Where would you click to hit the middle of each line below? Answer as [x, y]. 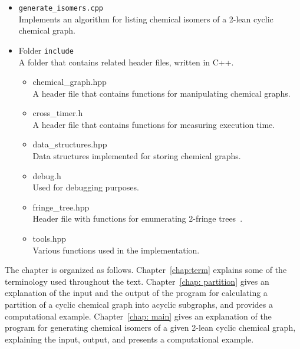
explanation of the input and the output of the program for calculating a [136, 293]
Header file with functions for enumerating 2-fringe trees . [138, 218]
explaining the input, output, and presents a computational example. [129, 339]
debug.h [47, 175]
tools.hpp [50, 238]
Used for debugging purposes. [86, 187]
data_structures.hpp [70, 144]
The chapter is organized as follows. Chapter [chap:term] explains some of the [146, 270]
